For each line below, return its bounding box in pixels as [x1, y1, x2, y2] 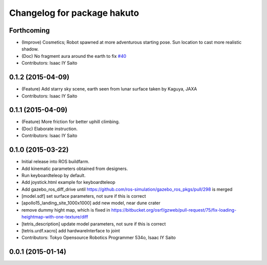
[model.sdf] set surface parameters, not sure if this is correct [21, 193, 146, 199]
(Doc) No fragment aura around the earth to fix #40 [21, 53, 127, 59]
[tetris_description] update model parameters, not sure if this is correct [21, 221, 166, 227]
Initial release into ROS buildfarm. [21, 159, 89, 165]
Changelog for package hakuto [9, 7, 139, 18]
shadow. [21, 46, 39, 52]
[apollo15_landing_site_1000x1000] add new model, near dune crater [21, 200, 161, 206]
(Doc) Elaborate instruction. [21, 126, 78, 132]
